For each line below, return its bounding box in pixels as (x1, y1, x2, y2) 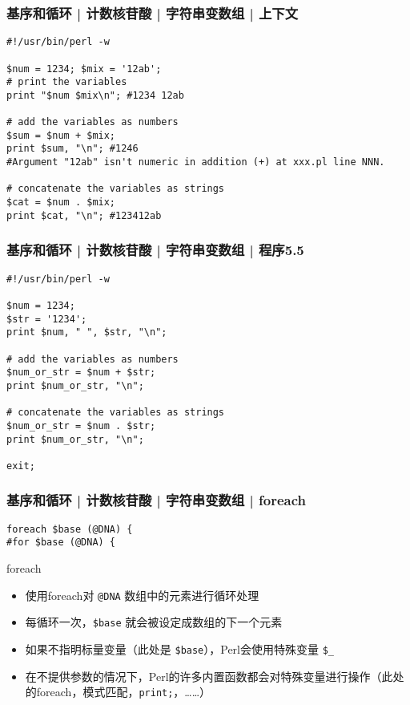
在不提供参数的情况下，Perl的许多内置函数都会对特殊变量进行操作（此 (25, 667, 393, 684)
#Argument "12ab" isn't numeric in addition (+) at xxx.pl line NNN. (6, 156, 385, 168)
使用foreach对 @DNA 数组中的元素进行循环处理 (25, 586, 259, 603)
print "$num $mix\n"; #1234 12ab (6, 89, 184, 101)
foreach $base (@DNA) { (6, 523, 133, 535)
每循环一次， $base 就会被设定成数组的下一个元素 (25, 614, 283, 630)
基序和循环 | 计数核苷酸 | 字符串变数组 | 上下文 (6, 2, 299, 22)
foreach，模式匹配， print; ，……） (36, 683, 211, 700)
